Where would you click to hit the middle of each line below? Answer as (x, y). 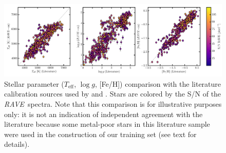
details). (17, 144)
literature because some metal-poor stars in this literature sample (107, 124)
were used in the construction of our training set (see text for (100, 134)
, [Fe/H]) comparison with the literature (158, 83)
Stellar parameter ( (34, 83)
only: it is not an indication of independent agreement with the (103, 114)
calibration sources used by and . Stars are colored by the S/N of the (113, 94)
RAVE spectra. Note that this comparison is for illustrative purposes (113, 103)
